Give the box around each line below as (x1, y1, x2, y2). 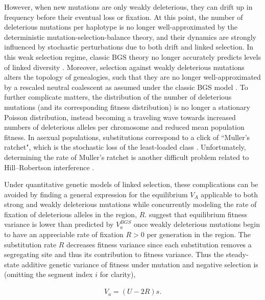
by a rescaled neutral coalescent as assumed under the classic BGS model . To (4, 81, 248, 92)
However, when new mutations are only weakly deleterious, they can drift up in (4, 2, 253, 12)
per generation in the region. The (147, 229, 251, 240)
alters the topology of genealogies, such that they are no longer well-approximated (4, 72, 261, 82)
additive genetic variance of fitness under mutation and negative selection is (21, 259, 258, 269)
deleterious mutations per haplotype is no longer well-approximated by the (4, 21, 237, 32)
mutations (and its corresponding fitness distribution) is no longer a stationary (4, 101, 250, 112)
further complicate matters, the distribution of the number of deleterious (4, 91, 232, 102)
